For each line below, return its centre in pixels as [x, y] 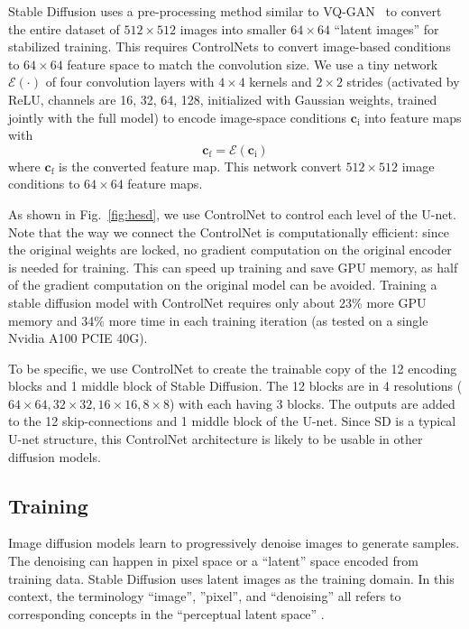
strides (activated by [403, 82]
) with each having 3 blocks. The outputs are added [312, 403]
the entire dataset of [64, 28]
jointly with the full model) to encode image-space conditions [178, 117]
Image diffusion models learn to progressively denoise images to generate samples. [234, 543]
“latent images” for [386, 28]
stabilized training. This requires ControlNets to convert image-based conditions [230, 46]
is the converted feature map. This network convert [200, 166]
